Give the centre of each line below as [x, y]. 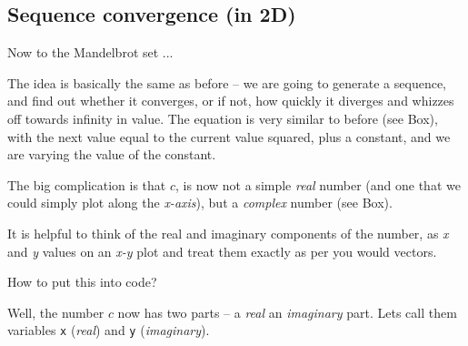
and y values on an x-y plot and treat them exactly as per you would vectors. [222, 251]
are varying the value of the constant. [112, 154]
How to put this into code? [82, 282]
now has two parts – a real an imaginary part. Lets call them [287, 312]
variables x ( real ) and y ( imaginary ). [109, 330]
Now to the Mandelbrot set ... [90, 52]
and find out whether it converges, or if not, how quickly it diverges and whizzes [231, 101]
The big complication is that [87, 184]
